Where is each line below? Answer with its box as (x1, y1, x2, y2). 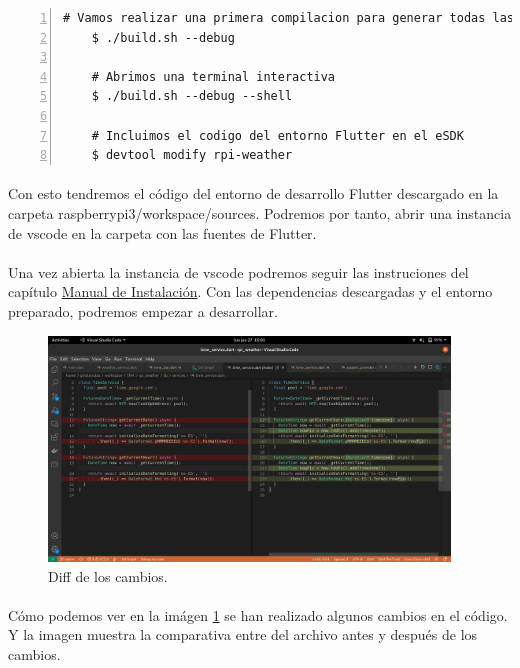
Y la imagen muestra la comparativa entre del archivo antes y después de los (8, 624, 478, 645)
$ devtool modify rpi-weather (91, 148, 293, 163)
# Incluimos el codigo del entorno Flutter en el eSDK (91, 128, 464, 143)
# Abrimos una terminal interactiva (91, 69, 336, 84)
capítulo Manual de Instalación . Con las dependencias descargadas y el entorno (8, 281, 493, 302)
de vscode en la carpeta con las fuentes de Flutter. (8, 222, 317, 243)
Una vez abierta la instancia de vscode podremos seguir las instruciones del (8, 261, 469, 282)
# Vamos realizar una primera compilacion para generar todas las (63, 11, 515, 25)
